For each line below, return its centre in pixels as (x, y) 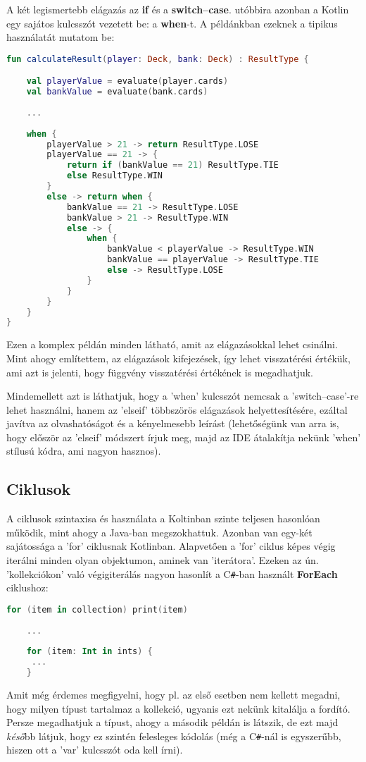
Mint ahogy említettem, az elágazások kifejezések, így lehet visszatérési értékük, (178, 358)
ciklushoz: (27, 588)
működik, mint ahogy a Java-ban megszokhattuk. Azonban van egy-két (159, 532)
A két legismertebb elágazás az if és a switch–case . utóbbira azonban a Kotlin (178, 9)
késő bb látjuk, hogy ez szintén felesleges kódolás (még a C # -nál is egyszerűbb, (174, 736)
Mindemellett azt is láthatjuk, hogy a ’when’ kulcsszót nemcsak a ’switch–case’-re (183, 396)
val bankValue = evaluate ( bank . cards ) (117, 92)
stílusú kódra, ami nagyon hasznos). (84, 451)
